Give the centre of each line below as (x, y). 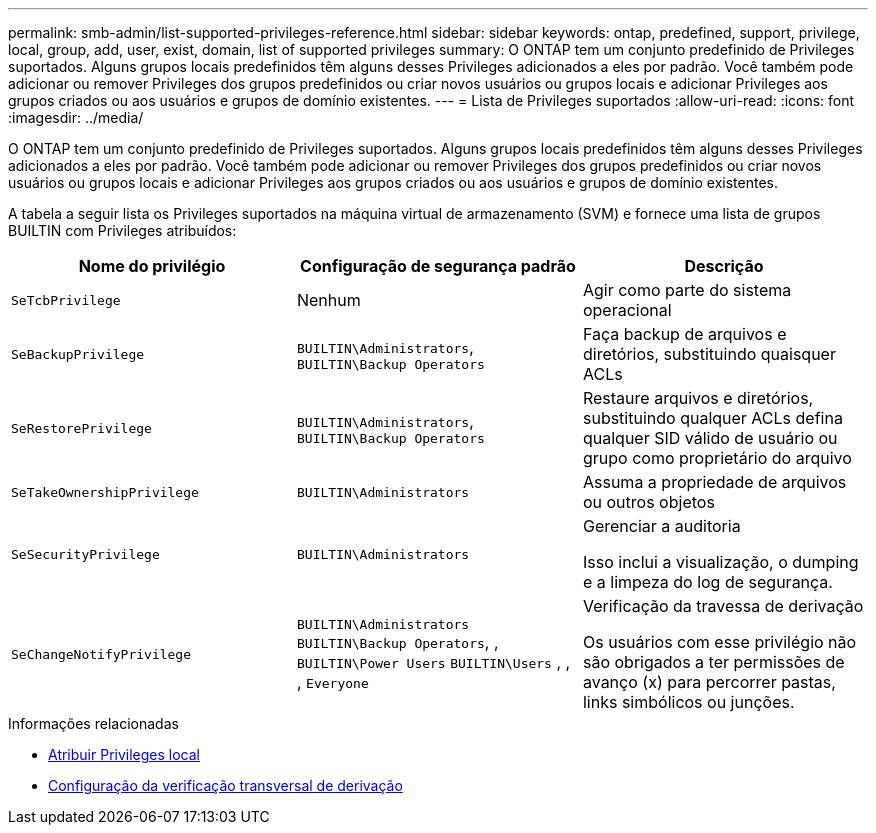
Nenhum (328, 300)
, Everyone (332, 681)
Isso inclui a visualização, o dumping (720, 562)
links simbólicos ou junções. (688, 702)
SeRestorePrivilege (81, 428)
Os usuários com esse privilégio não (719, 642)
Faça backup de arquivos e (684, 334)
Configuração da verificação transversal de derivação (225, 785)
